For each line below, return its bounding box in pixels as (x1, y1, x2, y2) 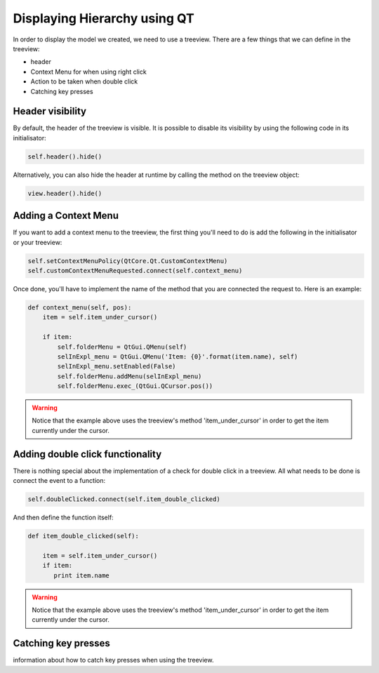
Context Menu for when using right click (30, 67, 147, 76)
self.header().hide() (27, 152, 102, 161)
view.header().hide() (27, 189, 102, 197)
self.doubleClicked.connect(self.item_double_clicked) (27, 495, 220, 503)
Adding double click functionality (13, 448, 162, 460)
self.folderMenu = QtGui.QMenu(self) (57, 342, 187, 351)
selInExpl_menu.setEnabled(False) (57, 362, 176, 371)
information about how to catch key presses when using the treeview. (13, 656, 214, 665)
